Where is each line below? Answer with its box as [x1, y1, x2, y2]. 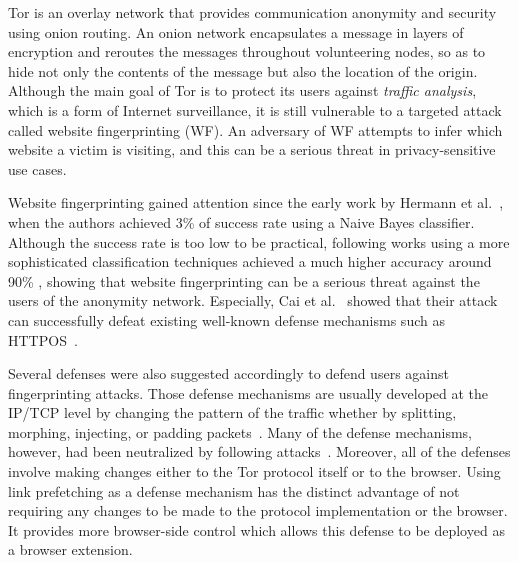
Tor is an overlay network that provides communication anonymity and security [8, 2, 497, 22]
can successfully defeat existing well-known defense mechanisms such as [8, 309, 445, 330]
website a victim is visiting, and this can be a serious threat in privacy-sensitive [8, 139, 496, 160]
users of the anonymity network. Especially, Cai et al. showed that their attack [8, 290, 498, 311]
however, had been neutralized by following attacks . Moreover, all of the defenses [8, 441, 511, 462]
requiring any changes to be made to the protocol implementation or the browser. [8, 500, 508, 521]
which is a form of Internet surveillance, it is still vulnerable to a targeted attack [8, 99, 502, 120]
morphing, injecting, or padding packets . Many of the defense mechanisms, [8, 421, 472, 442]
